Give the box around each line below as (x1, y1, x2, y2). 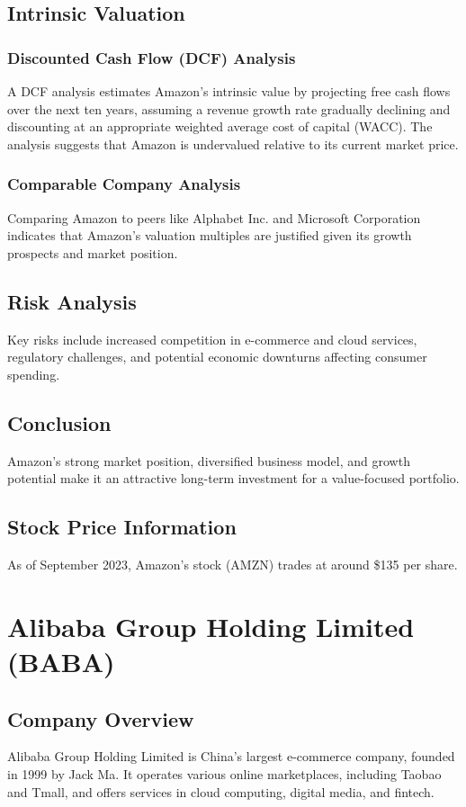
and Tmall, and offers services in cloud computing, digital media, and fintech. (7, 782, 435, 801)
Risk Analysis (7, 287, 137, 315)
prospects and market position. (7, 243, 178, 262)
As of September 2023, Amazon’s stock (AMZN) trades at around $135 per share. (7, 554, 458, 573)
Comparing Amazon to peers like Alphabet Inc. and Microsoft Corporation (7, 208, 421, 227)
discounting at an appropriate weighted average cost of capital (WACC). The (7, 117, 433, 136)
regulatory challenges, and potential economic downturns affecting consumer (7, 347, 427, 366)
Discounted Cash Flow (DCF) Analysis (7, 46, 296, 68)
